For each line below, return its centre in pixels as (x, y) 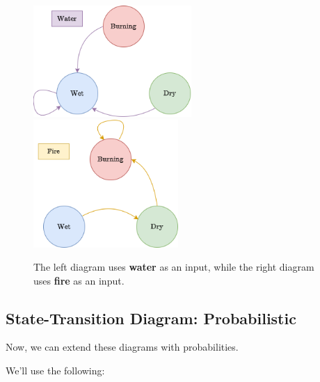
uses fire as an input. (79, 280)
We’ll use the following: (55, 371)
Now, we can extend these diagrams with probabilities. (122, 347)
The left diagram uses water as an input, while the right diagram (174, 267)
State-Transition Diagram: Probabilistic (151, 318)
